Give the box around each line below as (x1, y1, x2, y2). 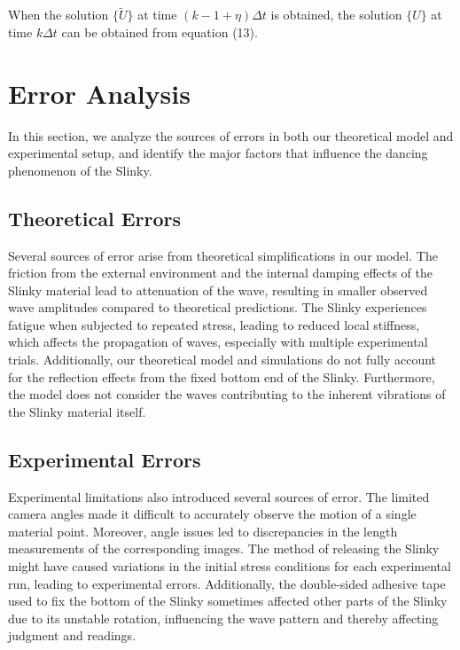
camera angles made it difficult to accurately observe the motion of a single (8, 505, 417, 523)
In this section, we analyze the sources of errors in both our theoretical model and (8, 126, 454, 145)
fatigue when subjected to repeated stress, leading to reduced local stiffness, (8, 315, 420, 333)
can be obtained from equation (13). (61, 22, 258, 41)
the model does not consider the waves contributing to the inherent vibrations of (8, 385, 446, 403)
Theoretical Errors (8, 204, 182, 231)
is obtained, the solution (270, 5, 402, 24)
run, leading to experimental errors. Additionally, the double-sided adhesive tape (8, 574, 446, 592)
